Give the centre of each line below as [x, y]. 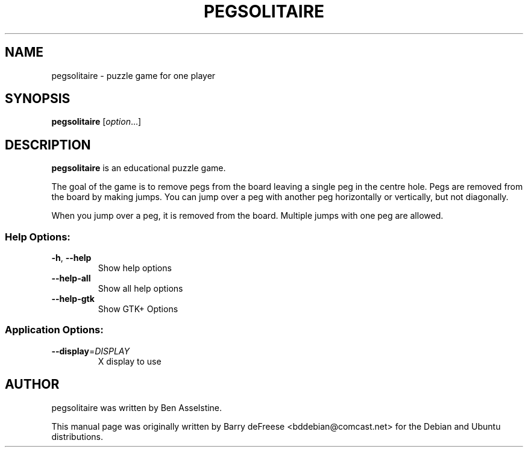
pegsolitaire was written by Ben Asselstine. [137, 407]
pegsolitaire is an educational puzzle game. [139, 168]
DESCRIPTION [48, 145]
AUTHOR [32, 385]
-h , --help [71, 258]
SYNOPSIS [38, 99]
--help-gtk [73, 299]
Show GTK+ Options [138, 309]
